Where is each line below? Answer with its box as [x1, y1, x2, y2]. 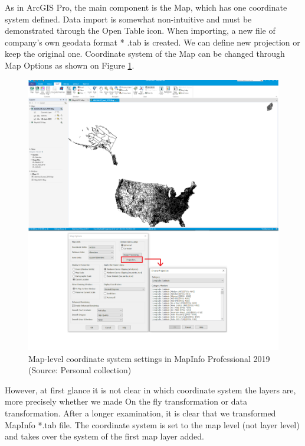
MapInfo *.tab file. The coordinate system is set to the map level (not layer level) [5, 418, 300, 431]
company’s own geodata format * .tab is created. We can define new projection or [5, 35, 300, 48]
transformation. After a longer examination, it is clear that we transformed [5, 407, 276, 419]
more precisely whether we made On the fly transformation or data [5, 395, 248, 408]
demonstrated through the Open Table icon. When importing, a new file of [5, 24, 276, 37]
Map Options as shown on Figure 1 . [5, 59, 135, 71]
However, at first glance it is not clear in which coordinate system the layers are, [5, 383, 296, 396]
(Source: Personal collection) [28, 364, 132, 376]
